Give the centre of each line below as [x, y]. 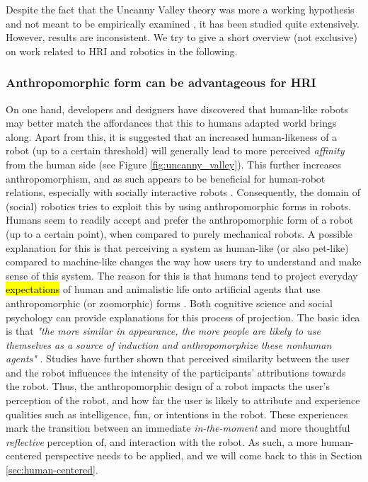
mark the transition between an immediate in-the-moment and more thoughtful [178, 428]
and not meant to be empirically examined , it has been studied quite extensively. [183, 23]
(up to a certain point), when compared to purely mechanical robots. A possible [179, 233]
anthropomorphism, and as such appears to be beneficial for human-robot [166, 178]
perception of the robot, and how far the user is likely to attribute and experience [183, 400]
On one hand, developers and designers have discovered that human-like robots [177, 109]
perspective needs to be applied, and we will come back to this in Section [203, 455]
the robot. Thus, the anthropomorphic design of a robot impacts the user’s [168, 386]
